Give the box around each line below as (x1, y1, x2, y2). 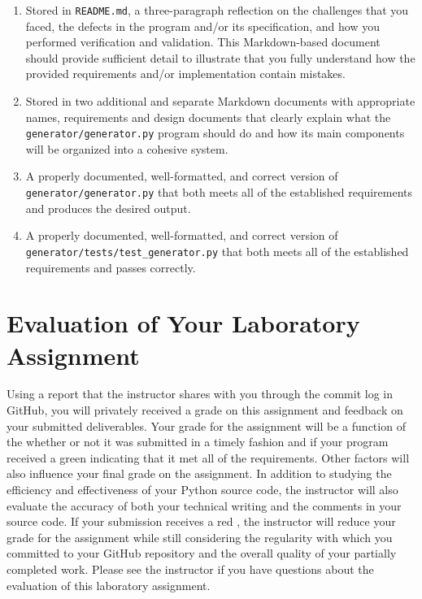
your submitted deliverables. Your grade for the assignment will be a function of (7, 417, 406, 434)
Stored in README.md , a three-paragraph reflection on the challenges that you (25, 2, 409, 18)
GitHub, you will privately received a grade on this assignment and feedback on (7, 402, 403, 419)
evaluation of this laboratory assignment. (7, 576, 211, 593)
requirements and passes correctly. (25, 258, 196, 276)
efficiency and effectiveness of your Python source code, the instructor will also (7, 481, 398, 498)
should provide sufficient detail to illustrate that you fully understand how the (25, 49, 415, 66)
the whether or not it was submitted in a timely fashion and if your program (7, 433, 389, 450)
